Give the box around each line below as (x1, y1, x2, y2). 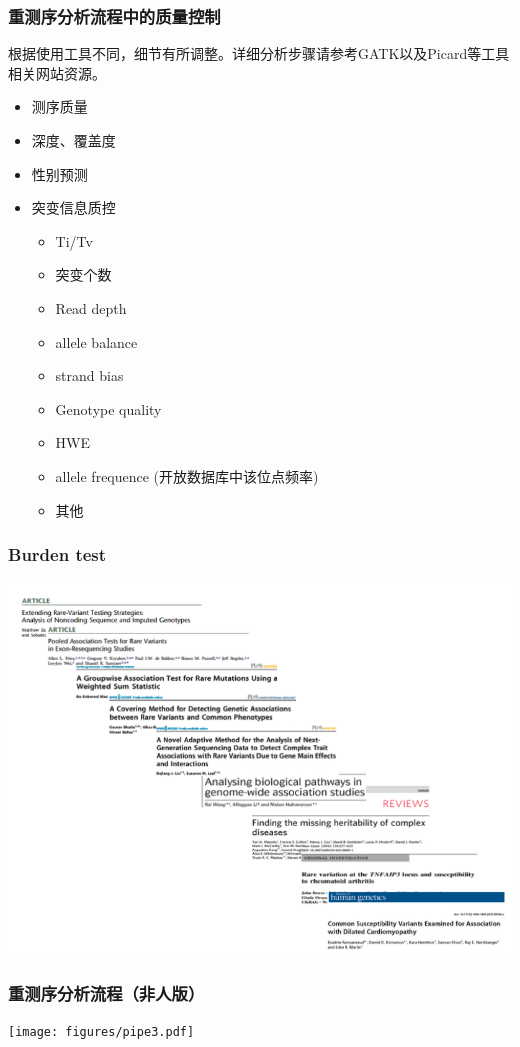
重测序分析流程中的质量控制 (8, 3, 221, 28)
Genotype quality (55, 398, 162, 419)
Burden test (8, 542, 107, 567)
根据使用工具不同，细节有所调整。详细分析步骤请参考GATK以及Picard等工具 (8, 43, 510, 64)
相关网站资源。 (8, 62, 106, 83)
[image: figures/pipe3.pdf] (8, 1024, 195, 1039)
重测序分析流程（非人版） (8, 980, 205, 1005)
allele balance (55, 331, 138, 352)
